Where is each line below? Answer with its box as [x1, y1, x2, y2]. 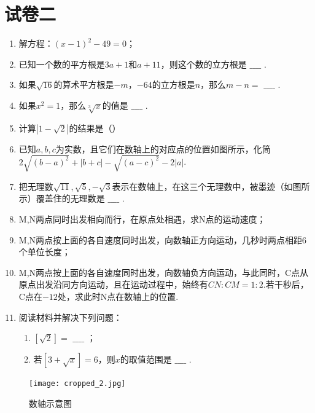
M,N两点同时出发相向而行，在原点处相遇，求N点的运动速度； [18, 213, 266, 225]
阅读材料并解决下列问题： [18, 310, 122, 323]
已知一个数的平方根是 [18, 57, 105, 70]
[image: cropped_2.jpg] [29, 379, 126, 388]
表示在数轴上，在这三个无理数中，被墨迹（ [112, 179, 284, 192]
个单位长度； [18, 245, 71, 258]
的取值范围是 [120, 353, 172, 366]
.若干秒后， [263, 278, 309, 291]
